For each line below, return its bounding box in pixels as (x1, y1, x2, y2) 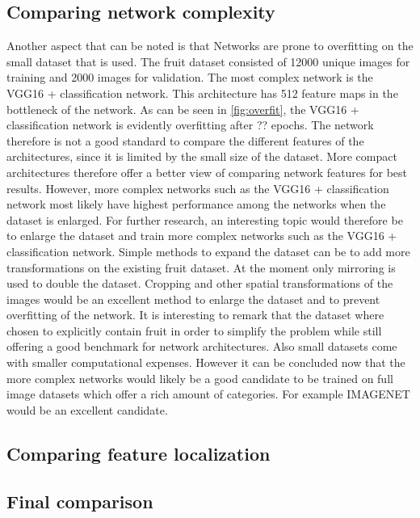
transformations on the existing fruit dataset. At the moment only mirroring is (6, 259, 396, 276)
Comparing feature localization (6, 440, 271, 465)
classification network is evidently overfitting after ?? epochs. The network (6, 116, 374, 133)
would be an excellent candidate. (6, 401, 168, 418)
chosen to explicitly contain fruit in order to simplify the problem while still (6, 322, 382, 339)
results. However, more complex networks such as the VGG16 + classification (6, 179, 389, 196)
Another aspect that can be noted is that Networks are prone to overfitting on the (6, 37, 414, 54)
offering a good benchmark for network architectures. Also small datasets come (6, 338, 397, 355)
